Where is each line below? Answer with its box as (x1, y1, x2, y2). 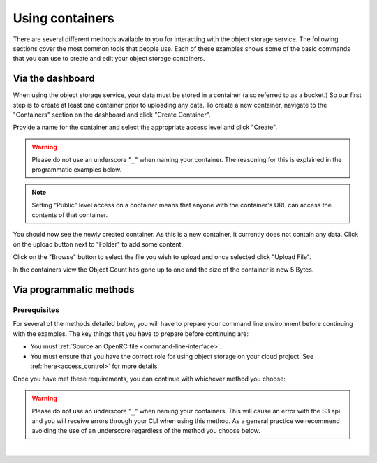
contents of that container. (31, 210, 108, 219)
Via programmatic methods (13, 284, 135, 296)
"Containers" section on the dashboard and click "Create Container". (13, 110, 211, 119)
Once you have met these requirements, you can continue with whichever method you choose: (13, 374, 286, 383)
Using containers (13, 10, 115, 26)
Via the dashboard (13, 73, 95, 84)
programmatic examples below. (31, 165, 122, 174)
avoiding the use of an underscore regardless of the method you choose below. (31, 426, 261, 434)
